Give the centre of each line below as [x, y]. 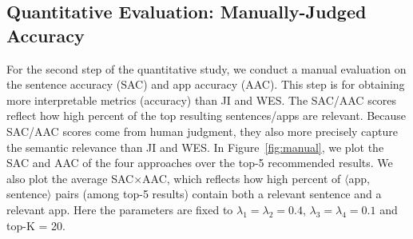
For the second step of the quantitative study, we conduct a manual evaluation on [206, 68]
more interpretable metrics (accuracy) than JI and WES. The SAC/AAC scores [202, 100]
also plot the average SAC [70, 178]
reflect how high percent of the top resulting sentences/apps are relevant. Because [206, 116]
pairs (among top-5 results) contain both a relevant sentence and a [218, 194]
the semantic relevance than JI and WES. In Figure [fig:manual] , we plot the [195, 147]
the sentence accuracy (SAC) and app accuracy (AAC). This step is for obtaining [206, 84]
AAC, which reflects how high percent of [242, 178]
